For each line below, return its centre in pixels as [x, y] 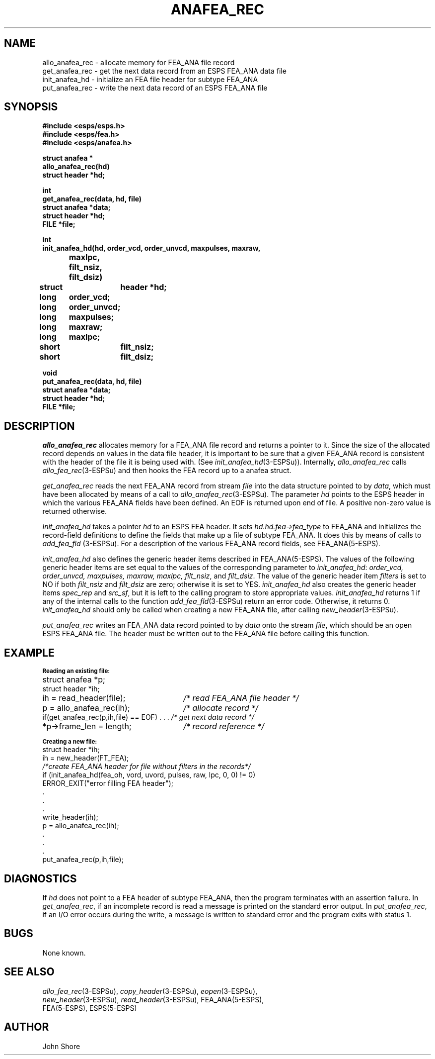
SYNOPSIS [31, 107]
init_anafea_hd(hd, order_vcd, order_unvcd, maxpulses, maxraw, [151, 248]
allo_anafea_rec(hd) [76, 167]
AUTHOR [27, 1027]
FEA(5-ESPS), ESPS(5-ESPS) [90, 1008]
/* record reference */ [224, 726]
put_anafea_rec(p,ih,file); [83, 860]
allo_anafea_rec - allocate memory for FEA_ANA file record [139, 62]
